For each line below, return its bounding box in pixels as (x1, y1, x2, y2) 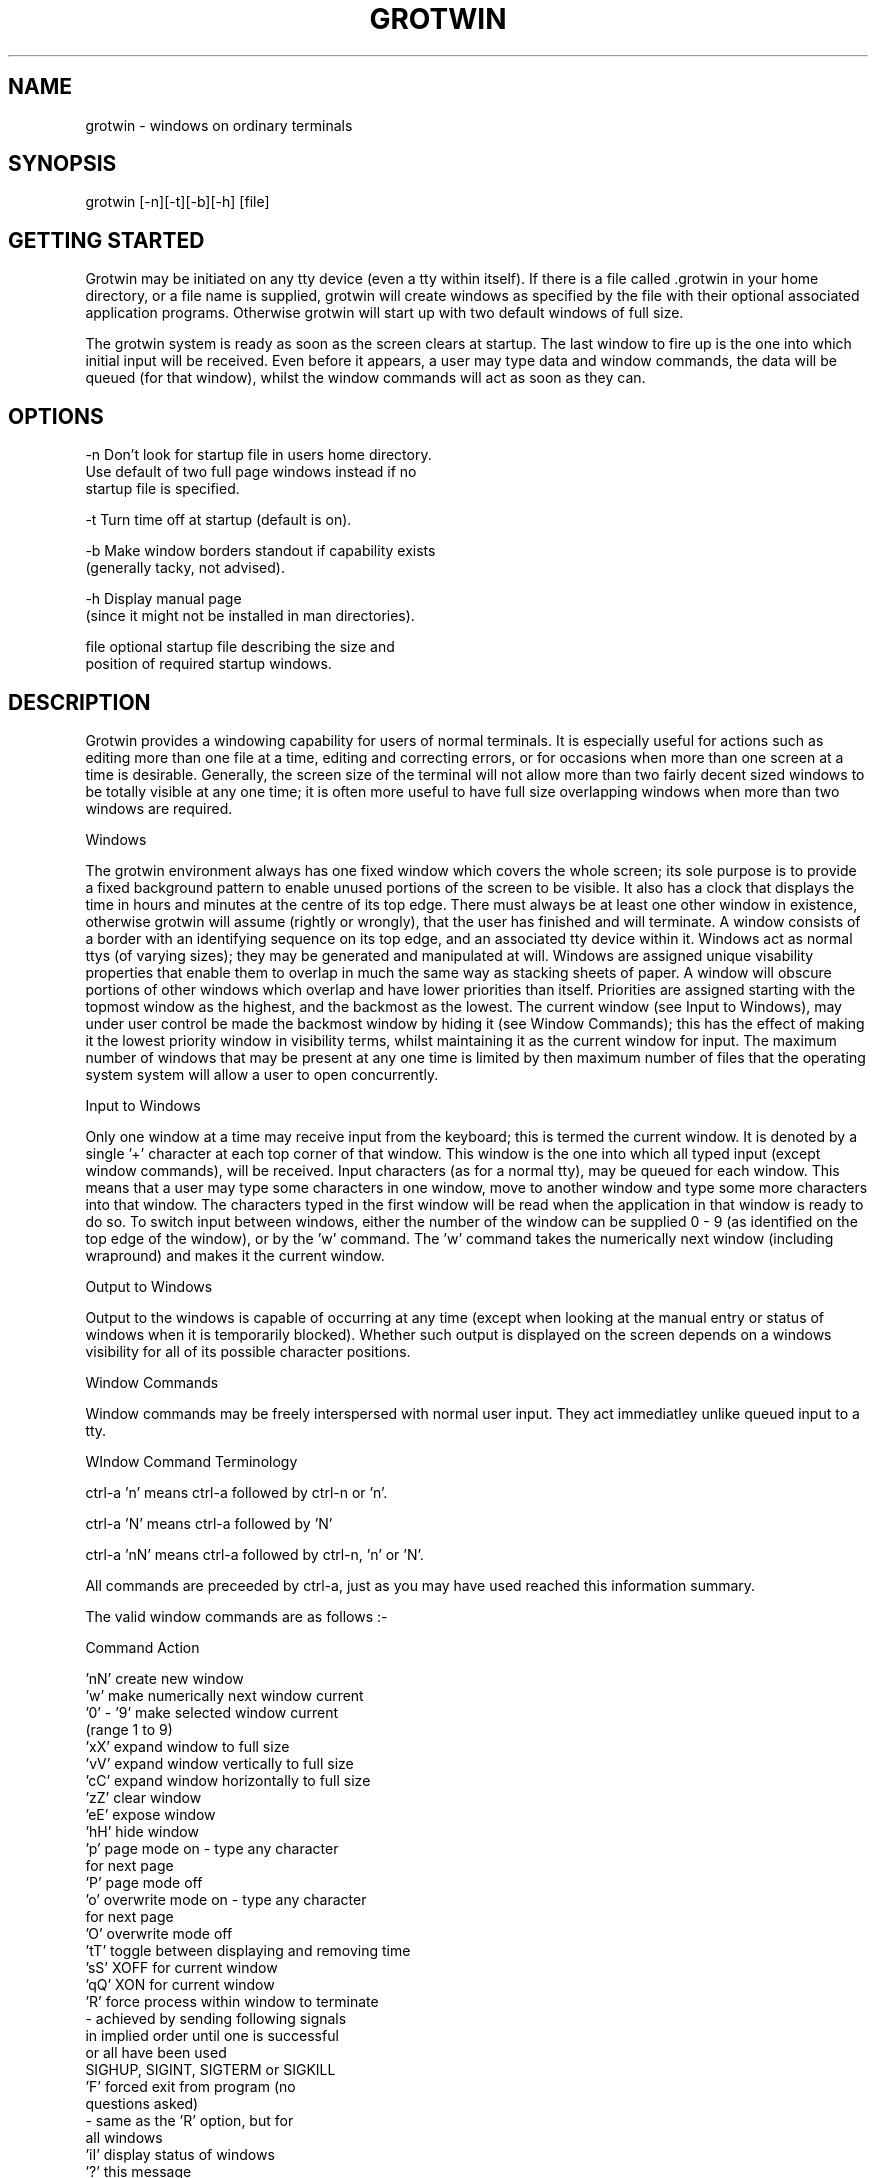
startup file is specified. (85, 480, 240, 498)
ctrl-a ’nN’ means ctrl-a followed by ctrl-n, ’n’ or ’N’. (85, 1545, 424, 1563)
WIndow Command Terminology (85, 1452, 298, 1470)
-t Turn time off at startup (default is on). (85, 511, 352, 529)
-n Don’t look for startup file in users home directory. (85, 446, 432, 464)
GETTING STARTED (8, 227, 205, 253)
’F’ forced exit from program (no (85, 2077, 296, 2095)
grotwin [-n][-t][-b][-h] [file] (85, 193, 270, 211)
